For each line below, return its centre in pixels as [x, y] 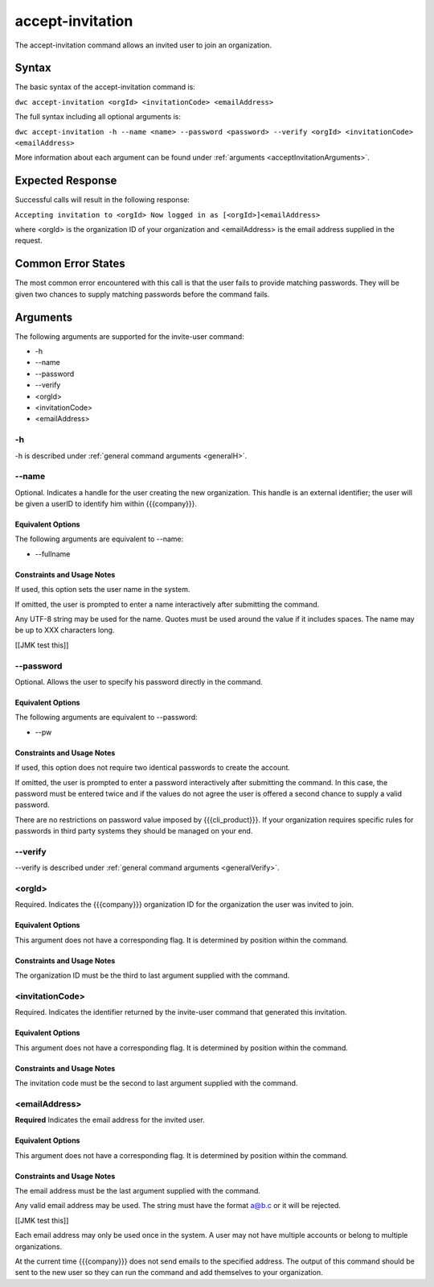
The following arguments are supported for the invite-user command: [129, 336]
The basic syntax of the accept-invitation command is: [105, 87]
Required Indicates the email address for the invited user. [110, 1120]
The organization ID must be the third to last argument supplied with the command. [152, 975]
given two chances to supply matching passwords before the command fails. [142, 294]
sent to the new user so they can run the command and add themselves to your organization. [169, 1273]
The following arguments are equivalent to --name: [99, 539]
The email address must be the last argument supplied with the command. [138, 1191]
